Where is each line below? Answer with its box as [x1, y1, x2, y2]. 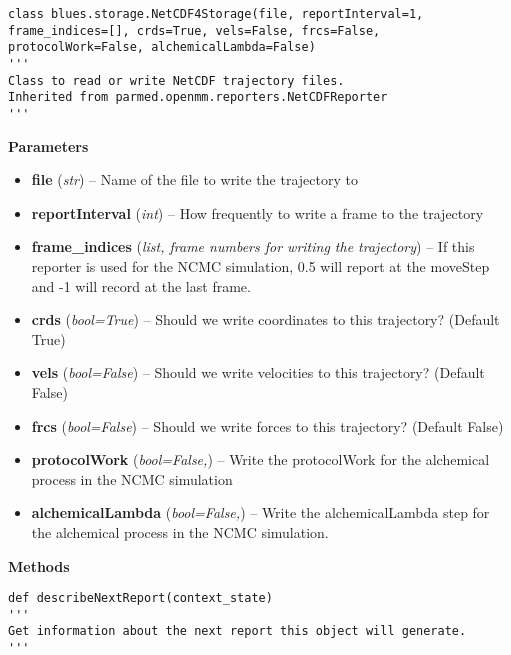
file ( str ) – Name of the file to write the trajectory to [31, 169, 358, 190]
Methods [8, 555, 70, 576]
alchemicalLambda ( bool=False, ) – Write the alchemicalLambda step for [31, 502, 490, 523]
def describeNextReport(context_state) [8, 591, 273, 606]
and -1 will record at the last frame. [31, 275, 251, 296]
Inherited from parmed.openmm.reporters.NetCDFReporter [8, 90, 388, 105]
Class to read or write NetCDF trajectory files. [8, 73, 345, 88]
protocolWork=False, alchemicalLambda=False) [8, 40, 316, 55]
